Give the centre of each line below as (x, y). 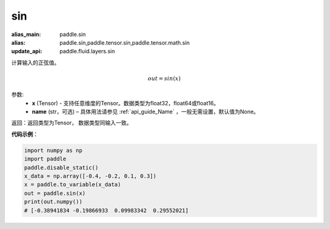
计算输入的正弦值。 (35, 62)
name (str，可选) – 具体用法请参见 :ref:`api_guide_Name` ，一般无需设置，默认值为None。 (145, 112)
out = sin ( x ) (164, 78)
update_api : (27, 51)
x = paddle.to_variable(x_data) (73, 185)
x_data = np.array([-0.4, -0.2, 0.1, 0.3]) (90, 176)
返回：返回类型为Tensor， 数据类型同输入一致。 (72, 123)
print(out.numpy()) (53, 202)
